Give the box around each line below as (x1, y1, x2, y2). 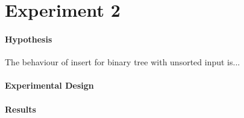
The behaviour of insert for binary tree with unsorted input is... (5, 56, 240, 68)
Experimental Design (5, 79, 94, 92)
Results (5, 102, 36, 115)
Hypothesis (5, 32, 52, 45)
